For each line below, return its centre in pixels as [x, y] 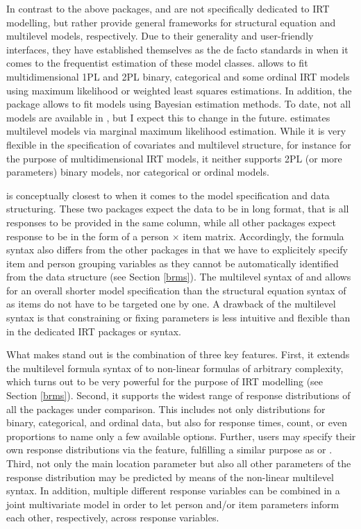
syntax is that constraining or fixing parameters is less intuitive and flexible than [178, 318]
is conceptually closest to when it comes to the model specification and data [168, 195]
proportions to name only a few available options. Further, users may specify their [181, 436]
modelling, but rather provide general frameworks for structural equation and [171, 22]
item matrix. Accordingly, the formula [263, 236]
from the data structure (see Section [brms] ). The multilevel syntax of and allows [179, 277]
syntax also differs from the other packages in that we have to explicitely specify [177, 250]
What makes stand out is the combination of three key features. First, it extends [178, 354]
